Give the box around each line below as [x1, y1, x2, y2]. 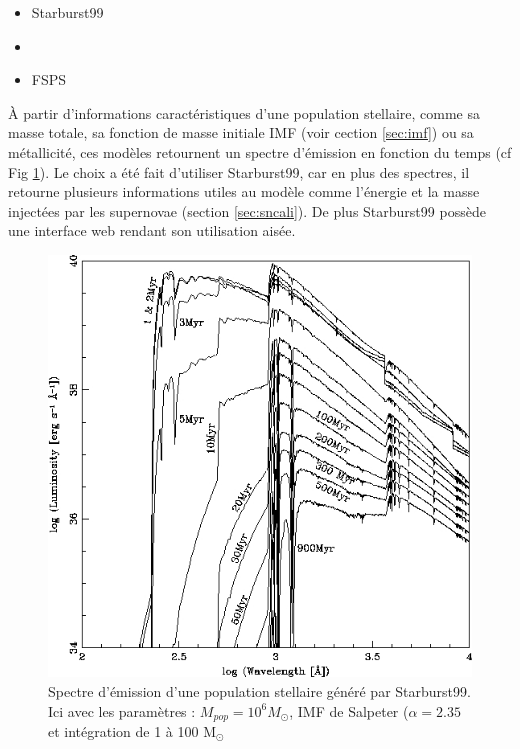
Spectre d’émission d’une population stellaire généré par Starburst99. [48, 680, 471, 701]
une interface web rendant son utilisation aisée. [8, 220, 296, 241]
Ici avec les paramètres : [48, 700, 196, 721]
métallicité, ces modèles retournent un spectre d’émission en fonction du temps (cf [8, 141, 512, 162]
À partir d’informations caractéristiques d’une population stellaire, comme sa [8, 102, 480, 123]
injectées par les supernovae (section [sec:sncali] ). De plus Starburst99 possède [8, 200, 486, 221]
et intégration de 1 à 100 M [48, 720, 217, 741]
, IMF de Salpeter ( [289, 700, 409, 721]
